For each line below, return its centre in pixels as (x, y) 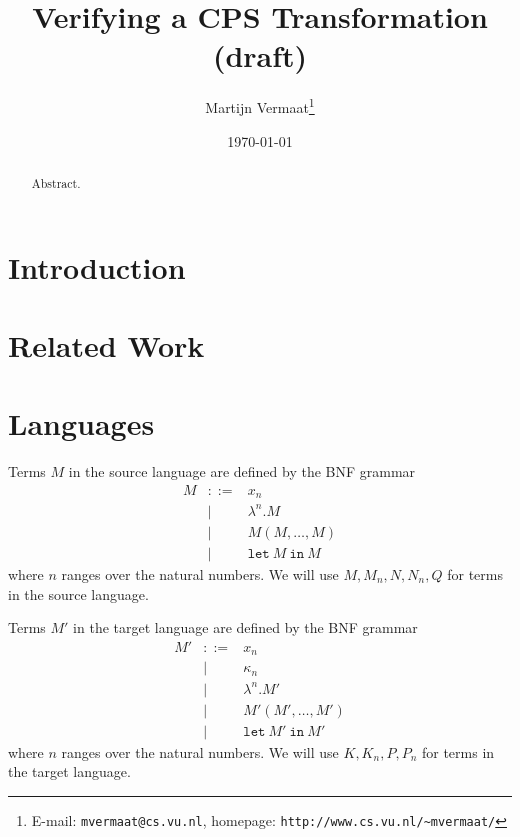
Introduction (97, 266)
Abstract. (56, 182)
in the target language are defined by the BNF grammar (245, 627)
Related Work (106, 344)
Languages (81, 423)
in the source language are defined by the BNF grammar (242, 471)
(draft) (260, 55)
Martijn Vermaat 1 (260, 105)
